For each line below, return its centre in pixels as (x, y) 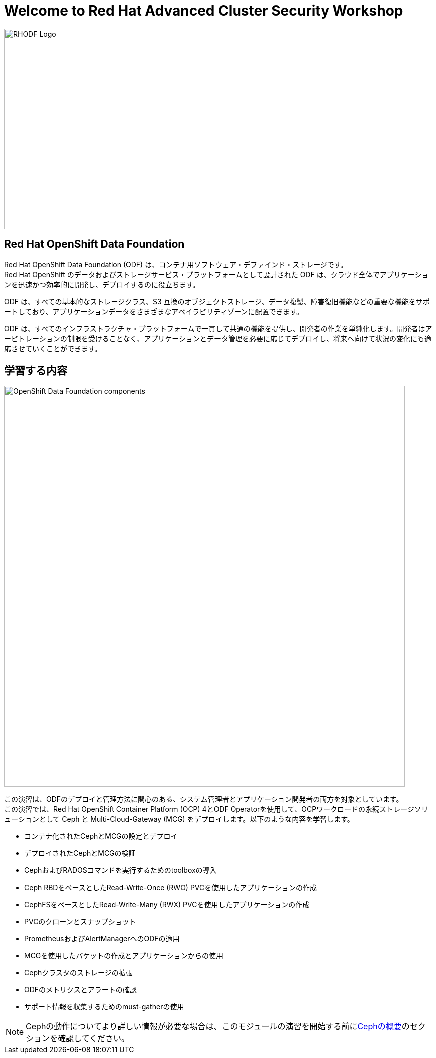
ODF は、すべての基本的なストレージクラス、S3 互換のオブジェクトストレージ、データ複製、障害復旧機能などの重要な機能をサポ (217, 301)
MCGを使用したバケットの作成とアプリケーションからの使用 (124, 956)
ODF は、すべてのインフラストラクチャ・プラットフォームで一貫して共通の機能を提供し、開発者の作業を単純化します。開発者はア (218, 328)
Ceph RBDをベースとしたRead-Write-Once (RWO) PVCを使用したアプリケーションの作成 (170, 888)
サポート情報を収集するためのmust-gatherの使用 (104, 1007)
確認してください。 (94, 1039)
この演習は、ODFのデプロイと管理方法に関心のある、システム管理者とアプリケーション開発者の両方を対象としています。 (204, 799)
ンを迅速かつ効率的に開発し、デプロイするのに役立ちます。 (102, 284)
